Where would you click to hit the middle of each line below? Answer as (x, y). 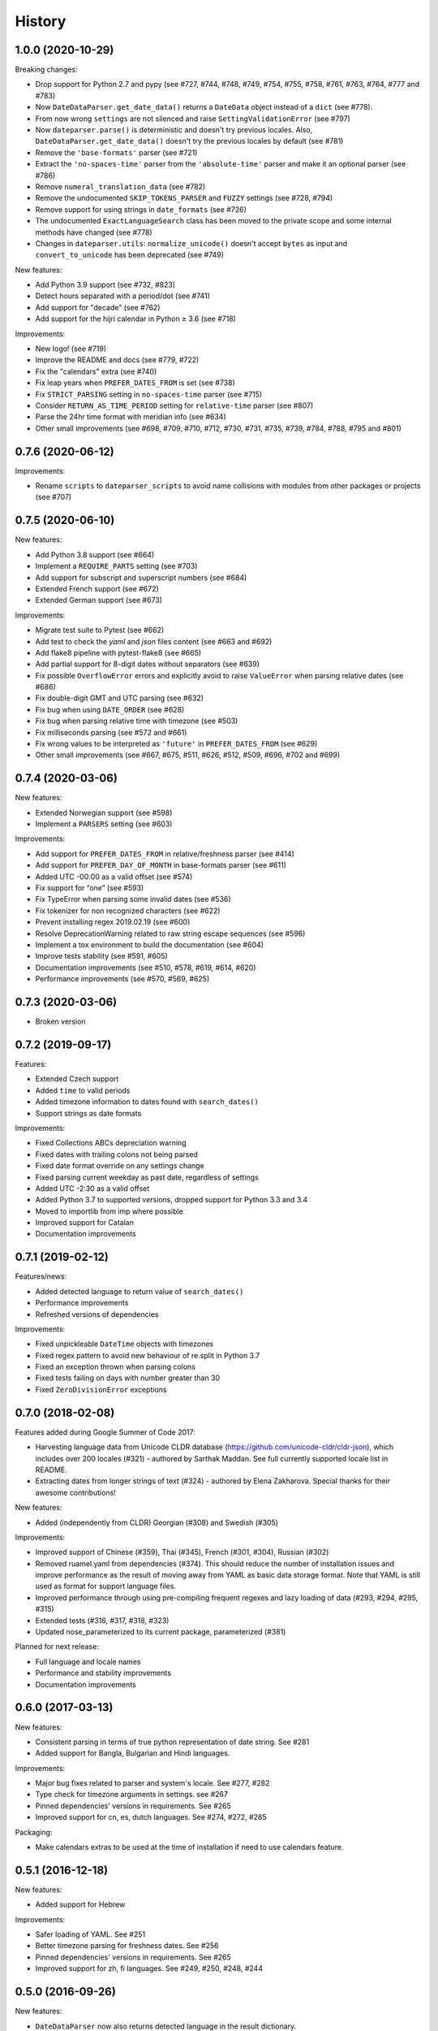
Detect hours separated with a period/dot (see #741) (123, 296)
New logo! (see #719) (71, 349)
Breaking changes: (46, 70)
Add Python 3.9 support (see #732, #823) (105, 285)
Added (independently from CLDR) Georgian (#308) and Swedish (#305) (157, 1522)
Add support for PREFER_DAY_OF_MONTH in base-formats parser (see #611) (161, 865)
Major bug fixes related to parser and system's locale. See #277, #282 (152, 1783)
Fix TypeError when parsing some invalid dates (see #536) (133, 899)
